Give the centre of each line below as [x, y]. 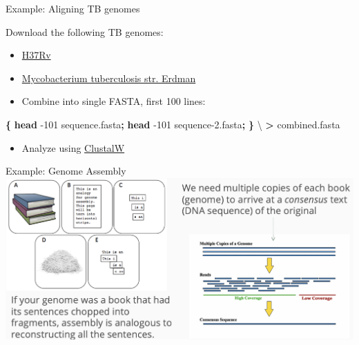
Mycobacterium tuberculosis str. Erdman [109, 78]
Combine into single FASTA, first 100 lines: [114, 101]
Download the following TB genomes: [85, 31]
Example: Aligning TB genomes [73, 8]
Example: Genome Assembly [66, 171]
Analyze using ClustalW [73, 147]
